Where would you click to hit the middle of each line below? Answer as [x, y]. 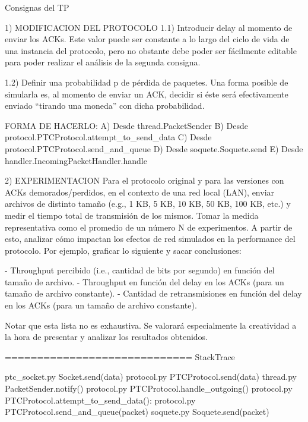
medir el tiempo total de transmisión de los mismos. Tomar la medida [132, 215]
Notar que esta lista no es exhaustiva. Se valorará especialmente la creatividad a [151, 325]
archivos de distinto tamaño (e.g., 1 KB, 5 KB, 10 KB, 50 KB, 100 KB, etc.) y [148, 204]
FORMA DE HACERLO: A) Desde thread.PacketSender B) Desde [126, 125]
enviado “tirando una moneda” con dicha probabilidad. [105, 105]
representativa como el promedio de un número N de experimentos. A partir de [149, 227]
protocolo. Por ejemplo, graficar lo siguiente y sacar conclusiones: [123, 250]
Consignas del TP [37, 7]
